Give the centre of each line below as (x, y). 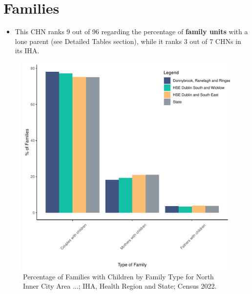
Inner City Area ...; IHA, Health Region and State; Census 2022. (120, 286)
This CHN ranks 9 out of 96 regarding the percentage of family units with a (131, 31)
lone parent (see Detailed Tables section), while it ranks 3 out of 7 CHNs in (128, 41)
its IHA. (27, 51)
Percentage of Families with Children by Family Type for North (118, 276)
